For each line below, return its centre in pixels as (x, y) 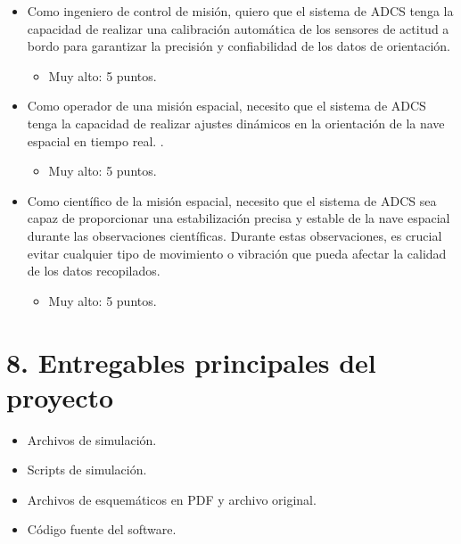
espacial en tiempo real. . (95, 140)
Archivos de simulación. (92, 439)
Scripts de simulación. (87, 470)
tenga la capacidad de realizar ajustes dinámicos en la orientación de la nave (236, 123)
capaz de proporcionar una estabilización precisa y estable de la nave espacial (239, 218)
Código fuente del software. (102, 529)
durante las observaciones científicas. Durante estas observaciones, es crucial (235, 235)
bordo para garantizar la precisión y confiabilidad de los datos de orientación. (239, 46)
